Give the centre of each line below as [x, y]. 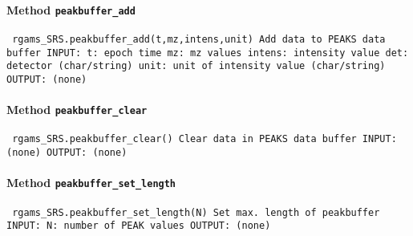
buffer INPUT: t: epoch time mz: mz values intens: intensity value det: [208, 53]
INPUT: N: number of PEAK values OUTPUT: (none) [139, 226]
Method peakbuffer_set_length [91, 183]
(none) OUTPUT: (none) [67, 153]
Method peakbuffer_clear [77, 110]
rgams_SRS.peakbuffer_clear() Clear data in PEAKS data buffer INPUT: [204, 139]
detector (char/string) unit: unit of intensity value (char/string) [196, 66]
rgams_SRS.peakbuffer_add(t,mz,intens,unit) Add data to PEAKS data [199, 39]
